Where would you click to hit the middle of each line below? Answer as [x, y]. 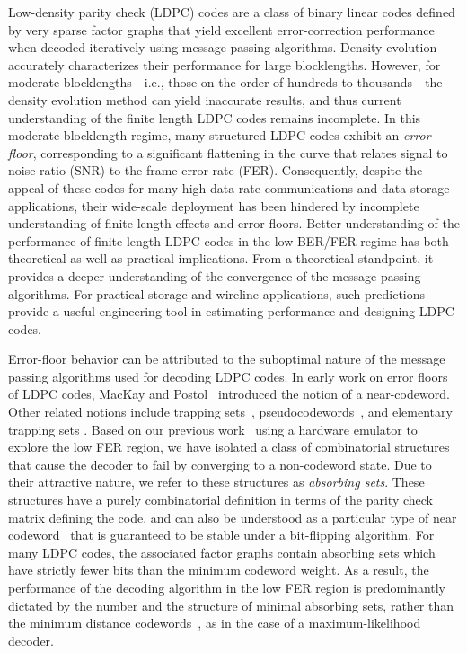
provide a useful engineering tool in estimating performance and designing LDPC [231, 311]
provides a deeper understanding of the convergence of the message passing [215, 275]
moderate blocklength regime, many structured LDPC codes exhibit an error [220, 135]
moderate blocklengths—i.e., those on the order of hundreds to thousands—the [225, 82]
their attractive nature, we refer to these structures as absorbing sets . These [216, 482]
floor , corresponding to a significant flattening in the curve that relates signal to [228, 152]
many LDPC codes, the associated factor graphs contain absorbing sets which [222, 552]
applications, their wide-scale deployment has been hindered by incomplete [214, 205]
